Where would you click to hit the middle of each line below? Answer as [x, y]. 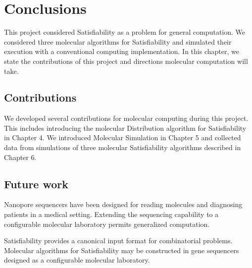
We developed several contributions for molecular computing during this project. [126, 118]
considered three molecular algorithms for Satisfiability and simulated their [118, 41]
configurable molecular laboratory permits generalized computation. [107, 224]
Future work [36, 184]
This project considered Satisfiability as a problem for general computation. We [125, 32]
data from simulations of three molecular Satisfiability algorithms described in [123, 147]
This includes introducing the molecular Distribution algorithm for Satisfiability [125, 128]
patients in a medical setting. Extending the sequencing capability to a [111, 214]
